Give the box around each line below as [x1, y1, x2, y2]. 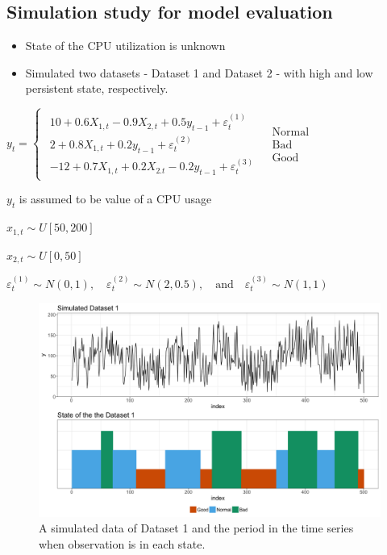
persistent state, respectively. [25, 80, 169, 97]
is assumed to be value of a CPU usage [19, 190, 212, 207]
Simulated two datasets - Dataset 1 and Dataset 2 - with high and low [25, 64, 373, 81]
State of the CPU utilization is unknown [25, 37, 226, 54]
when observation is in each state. [39, 535, 206, 552]
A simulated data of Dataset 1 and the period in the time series [39, 520, 354, 536]
